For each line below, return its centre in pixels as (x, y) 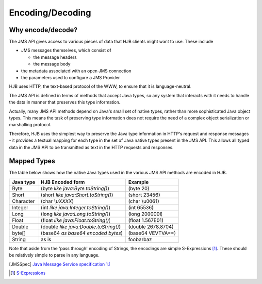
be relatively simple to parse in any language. (54, 255)
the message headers (55, 57)
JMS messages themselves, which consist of (66, 50)
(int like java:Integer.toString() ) (75, 207)
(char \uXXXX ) (57, 201)
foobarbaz (140, 239)
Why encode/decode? (43, 30)
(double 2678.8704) (151, 227)
